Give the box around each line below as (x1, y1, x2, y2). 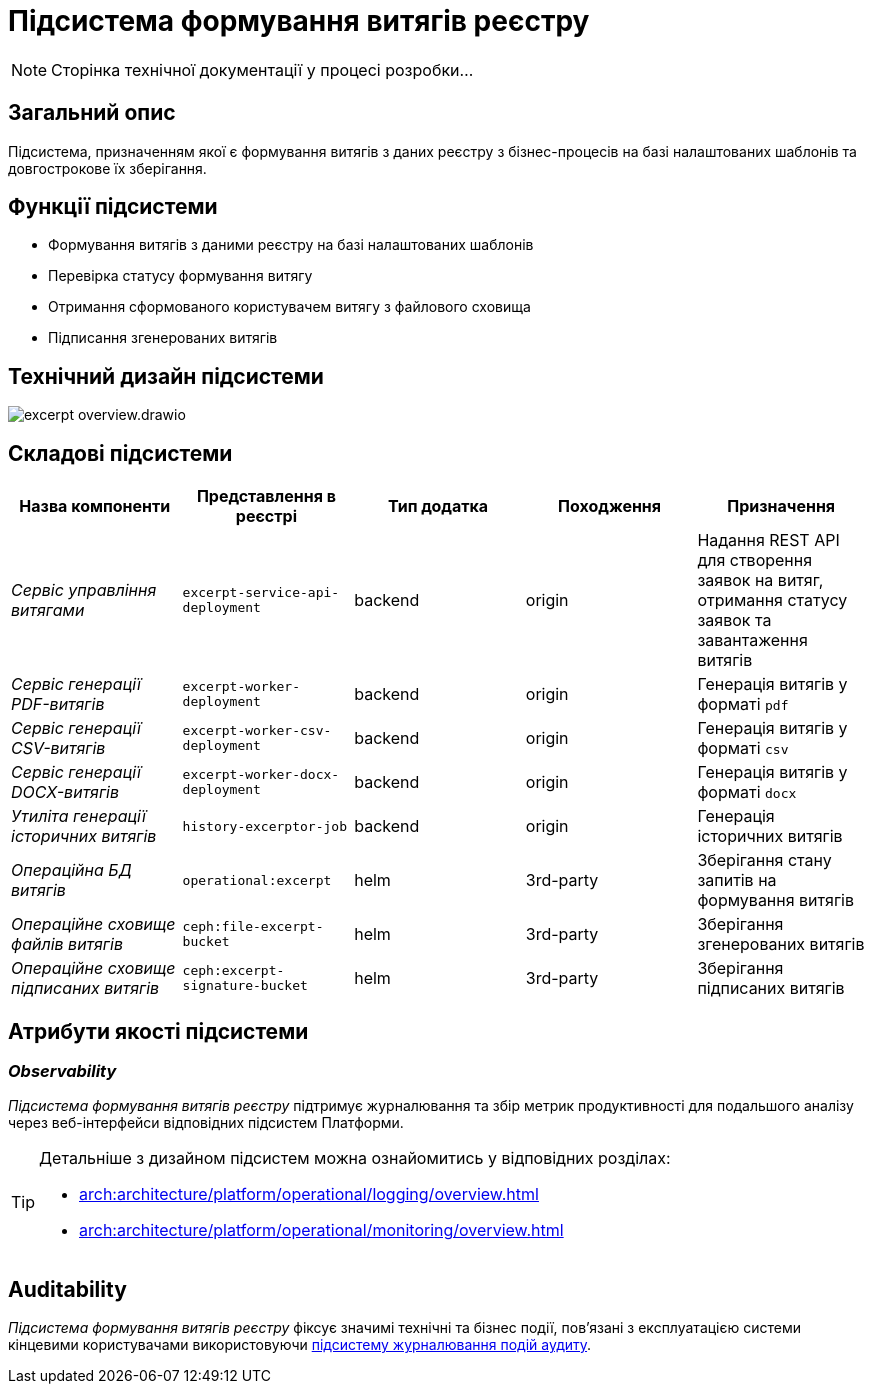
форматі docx (697, 782, 797, 803)
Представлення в (196, 486, 336, 507)
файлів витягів (11, 934, 123, 955)
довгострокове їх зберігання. (8, 159, 207, 177)
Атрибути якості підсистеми (8, 1018, 309, 1044)
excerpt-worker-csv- (182, 723, 332, 739)
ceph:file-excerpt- (182, 919, 324, 935)
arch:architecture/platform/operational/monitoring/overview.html (79, 1220, 564, 1241)
